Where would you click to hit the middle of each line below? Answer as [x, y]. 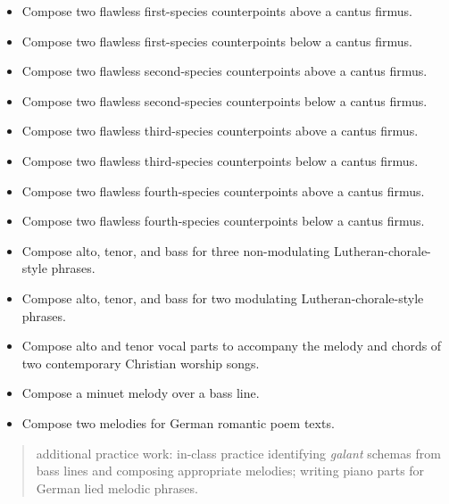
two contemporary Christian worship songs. [141, 363]
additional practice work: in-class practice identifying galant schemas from [238, 453]
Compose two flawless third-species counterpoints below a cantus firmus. [220, 160]
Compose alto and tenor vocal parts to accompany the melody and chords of [232, 346]
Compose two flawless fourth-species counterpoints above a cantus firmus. [223, 190]
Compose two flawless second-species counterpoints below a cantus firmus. [224, 100]
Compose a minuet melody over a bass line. [141, 393]
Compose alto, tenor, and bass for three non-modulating [176, 250]
